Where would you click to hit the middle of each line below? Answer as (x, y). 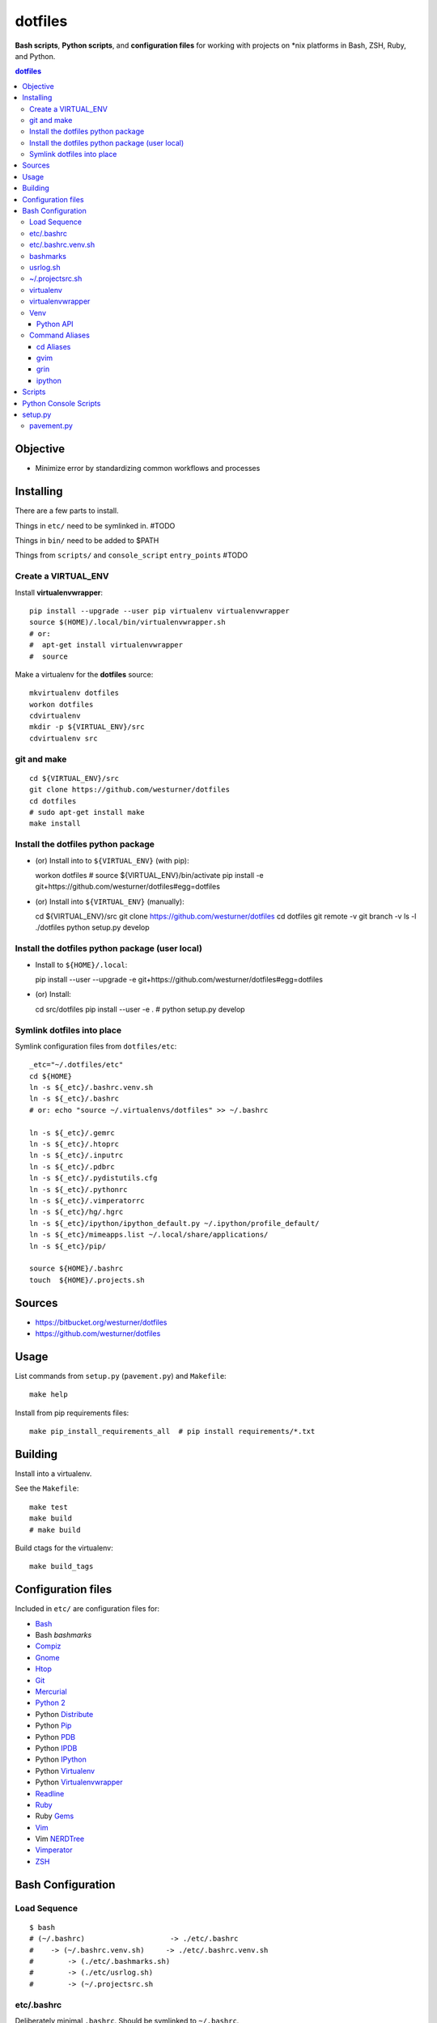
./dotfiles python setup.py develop (92, 927)
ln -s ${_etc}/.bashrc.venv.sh (91, 1088)
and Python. (35, 56)
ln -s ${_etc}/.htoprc (74, 1144)
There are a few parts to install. (67, 511)
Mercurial (51, 1692)
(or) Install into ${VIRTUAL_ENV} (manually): (110, 901)
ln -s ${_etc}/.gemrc (72, 1132)
